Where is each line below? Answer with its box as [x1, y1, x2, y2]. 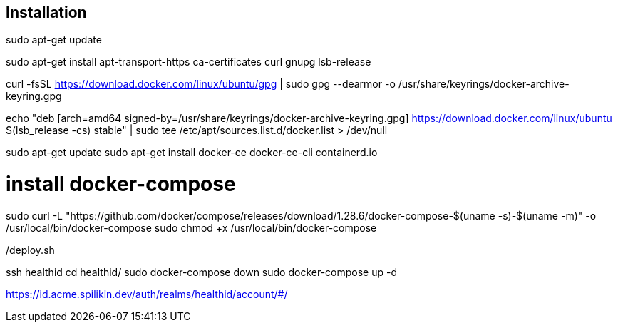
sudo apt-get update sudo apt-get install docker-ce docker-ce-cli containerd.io [6, 146, 378, 159]
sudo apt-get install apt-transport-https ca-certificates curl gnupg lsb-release [6, 56, 371, 68]
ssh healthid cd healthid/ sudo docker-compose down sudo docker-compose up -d [6, 265, 397, 278]
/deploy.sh [6, 243, 55, 256]
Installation [6, 4, 87, 21]
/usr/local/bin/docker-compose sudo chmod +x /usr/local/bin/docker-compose [6, 221, 377, 234]
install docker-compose [6, 172, 236, 197]
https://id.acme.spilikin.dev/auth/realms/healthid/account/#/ [6, 287, 288, 300]
